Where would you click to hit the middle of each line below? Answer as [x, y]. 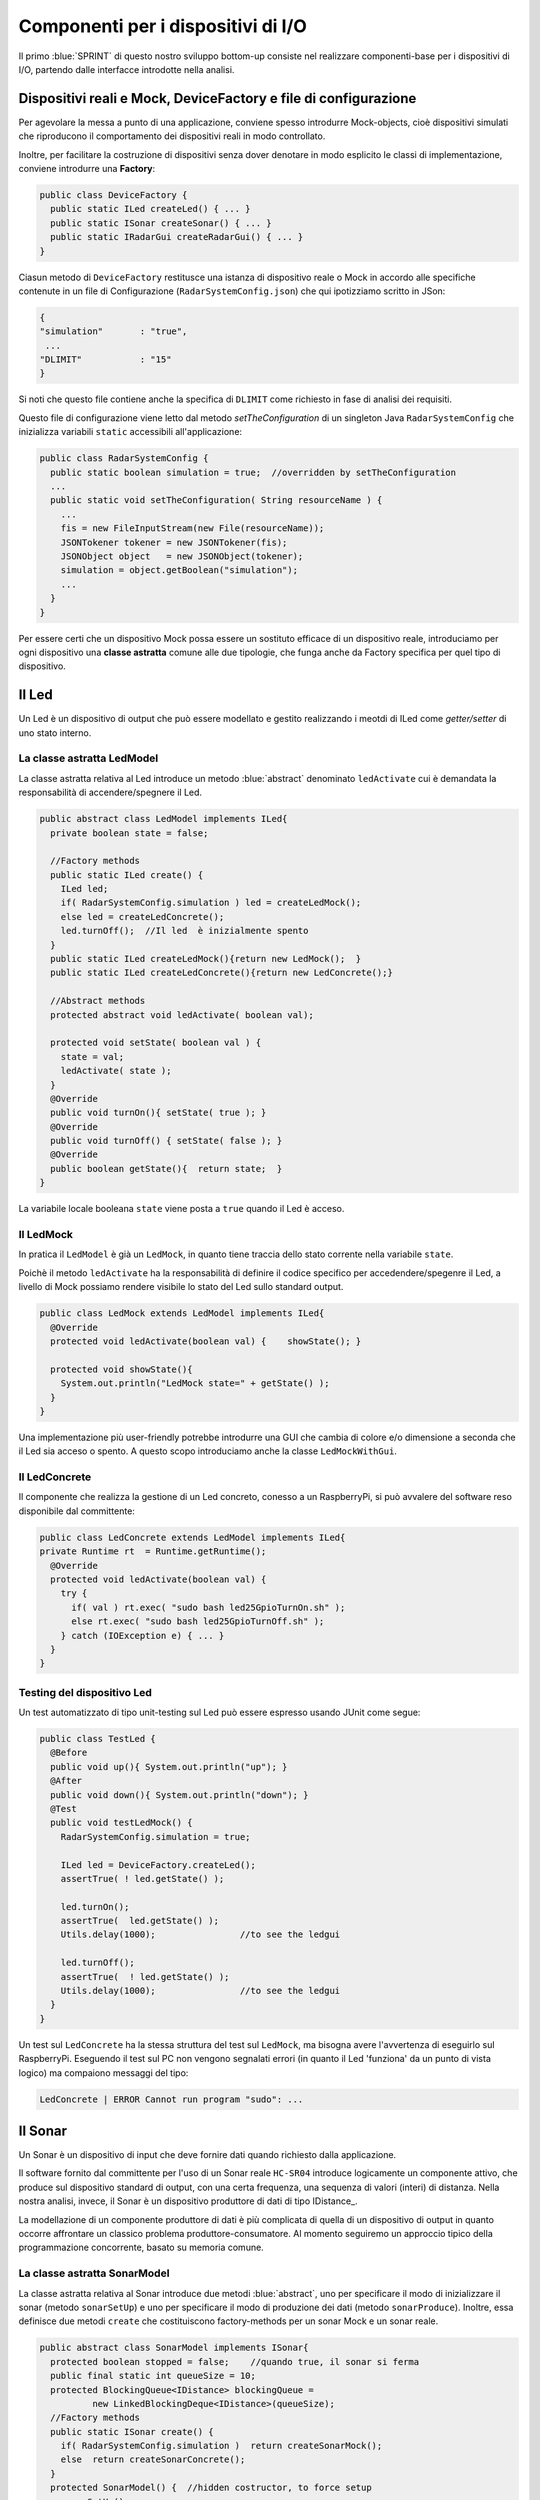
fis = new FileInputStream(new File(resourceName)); [192, 528]
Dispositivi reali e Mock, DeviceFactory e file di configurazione [217, 98]
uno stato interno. [55, 732]
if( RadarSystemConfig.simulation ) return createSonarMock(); [221, 2446]
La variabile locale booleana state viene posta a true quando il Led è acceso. [181, 1209]
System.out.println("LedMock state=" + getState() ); [195, 1383]
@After [66, 1781]
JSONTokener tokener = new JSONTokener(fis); [174, 542]
